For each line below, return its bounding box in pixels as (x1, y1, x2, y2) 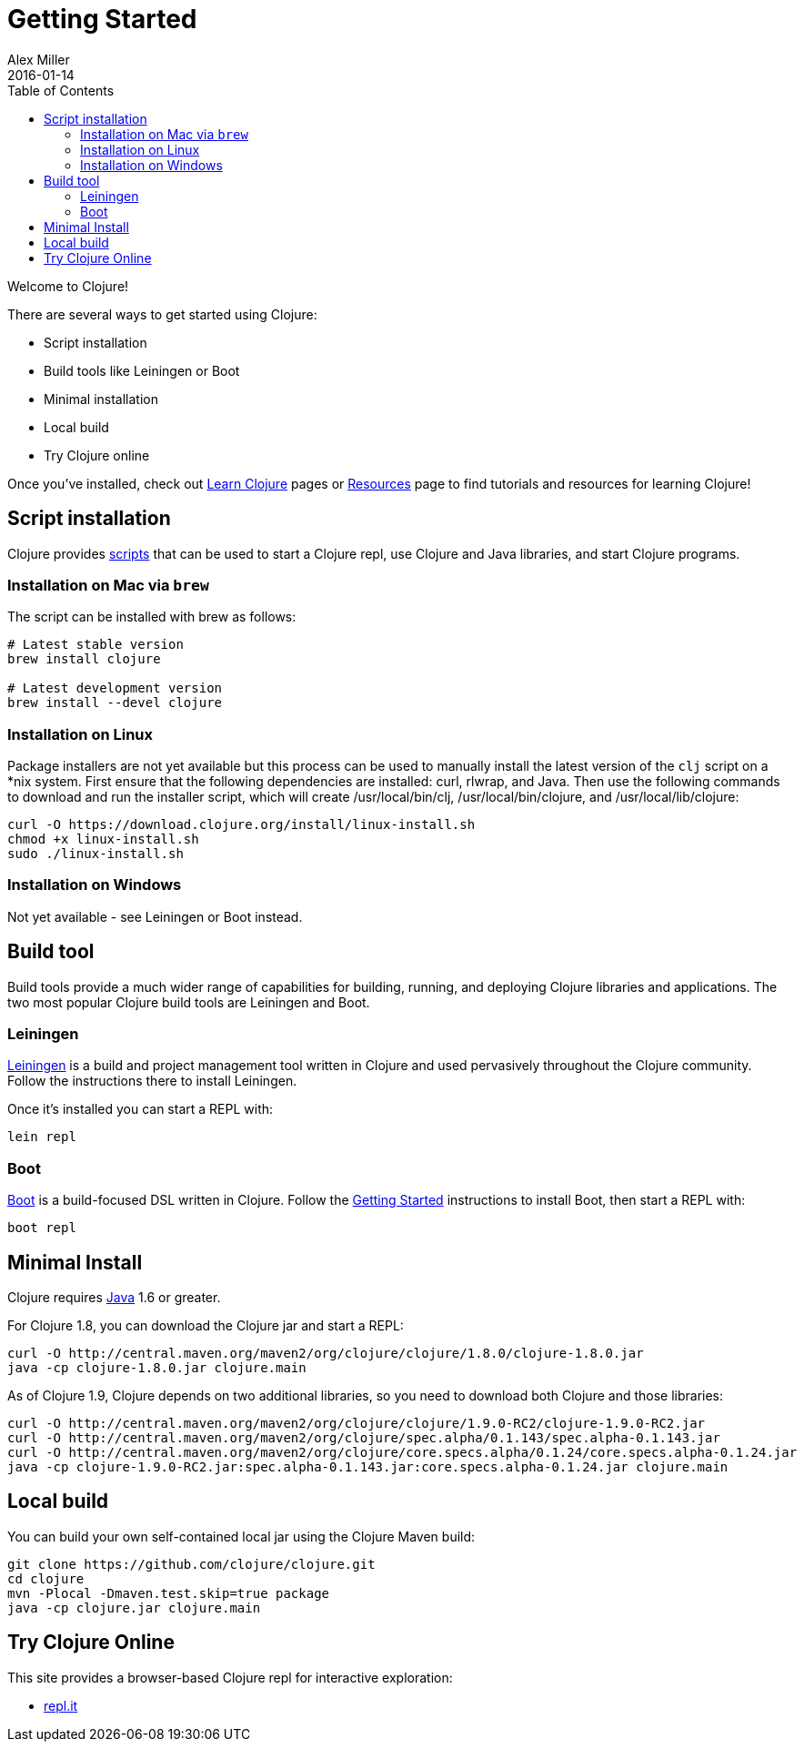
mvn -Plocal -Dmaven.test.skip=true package (7, 1585, 330, 1601)
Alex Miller (7, 51, 70, 67)
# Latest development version (7, 681, 223, 696)
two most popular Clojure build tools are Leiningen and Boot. (7, 994, 370, 1010)
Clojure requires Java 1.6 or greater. (7, 1289, 221, 1306)
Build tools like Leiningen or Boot (44, 362, 240, 379)
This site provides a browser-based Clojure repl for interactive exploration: (7, 1669, 453, 1685)
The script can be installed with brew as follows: (7, 609, 296, 625)
